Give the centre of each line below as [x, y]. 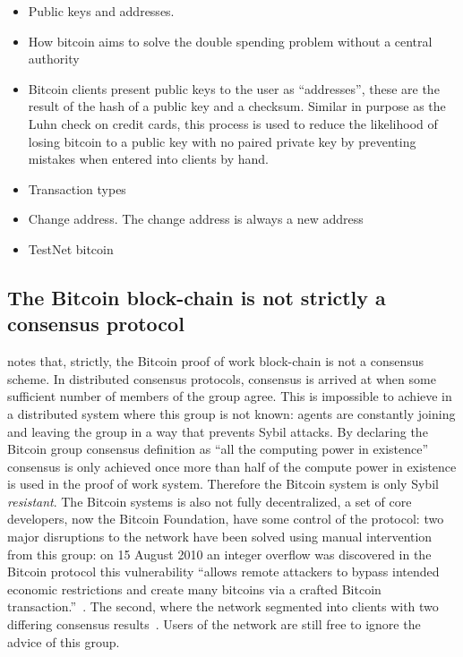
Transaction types [77, 188]
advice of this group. [64, 641]
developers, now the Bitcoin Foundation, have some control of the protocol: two [226, 519]
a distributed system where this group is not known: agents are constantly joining [231, 413]
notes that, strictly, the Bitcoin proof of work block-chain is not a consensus [216, 361]
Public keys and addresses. [101, 11]
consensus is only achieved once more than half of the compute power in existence [232, 466]
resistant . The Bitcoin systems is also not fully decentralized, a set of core [210, 501]
